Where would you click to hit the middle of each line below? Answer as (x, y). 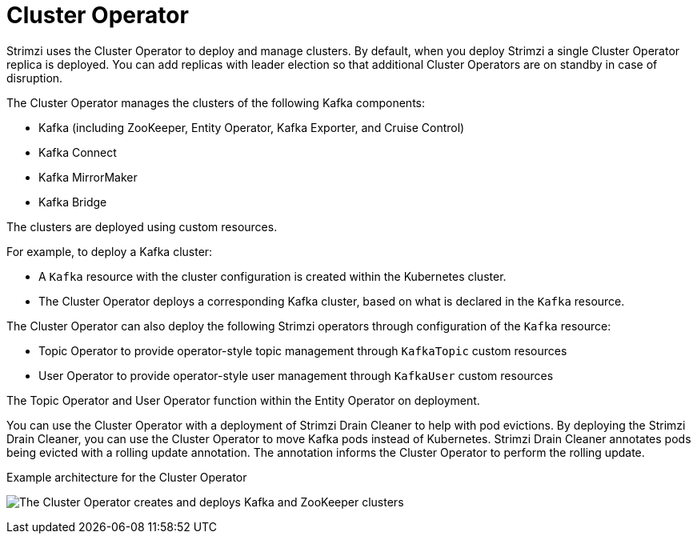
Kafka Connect (78, 152)
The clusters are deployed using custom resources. (142, 226)
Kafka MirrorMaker (88, 177)
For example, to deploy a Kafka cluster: (110, 251)
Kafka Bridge (73, 202)
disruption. (35, 78)
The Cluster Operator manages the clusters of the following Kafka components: (216, 102)
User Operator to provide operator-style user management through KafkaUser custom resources (296, 375)
